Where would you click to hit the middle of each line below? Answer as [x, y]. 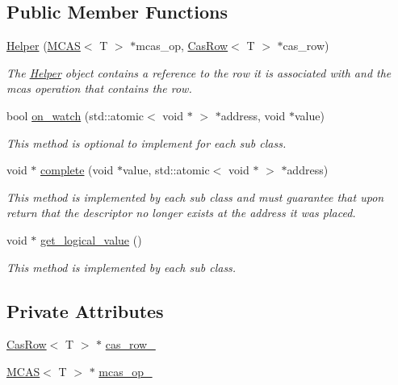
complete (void [77, 170]
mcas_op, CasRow [182, 46]
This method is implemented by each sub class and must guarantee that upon [195, 197]
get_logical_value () [91, 239]
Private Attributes [85, 310]
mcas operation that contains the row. [99, 88]
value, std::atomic [166, 170]
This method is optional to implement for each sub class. [147, 142]
